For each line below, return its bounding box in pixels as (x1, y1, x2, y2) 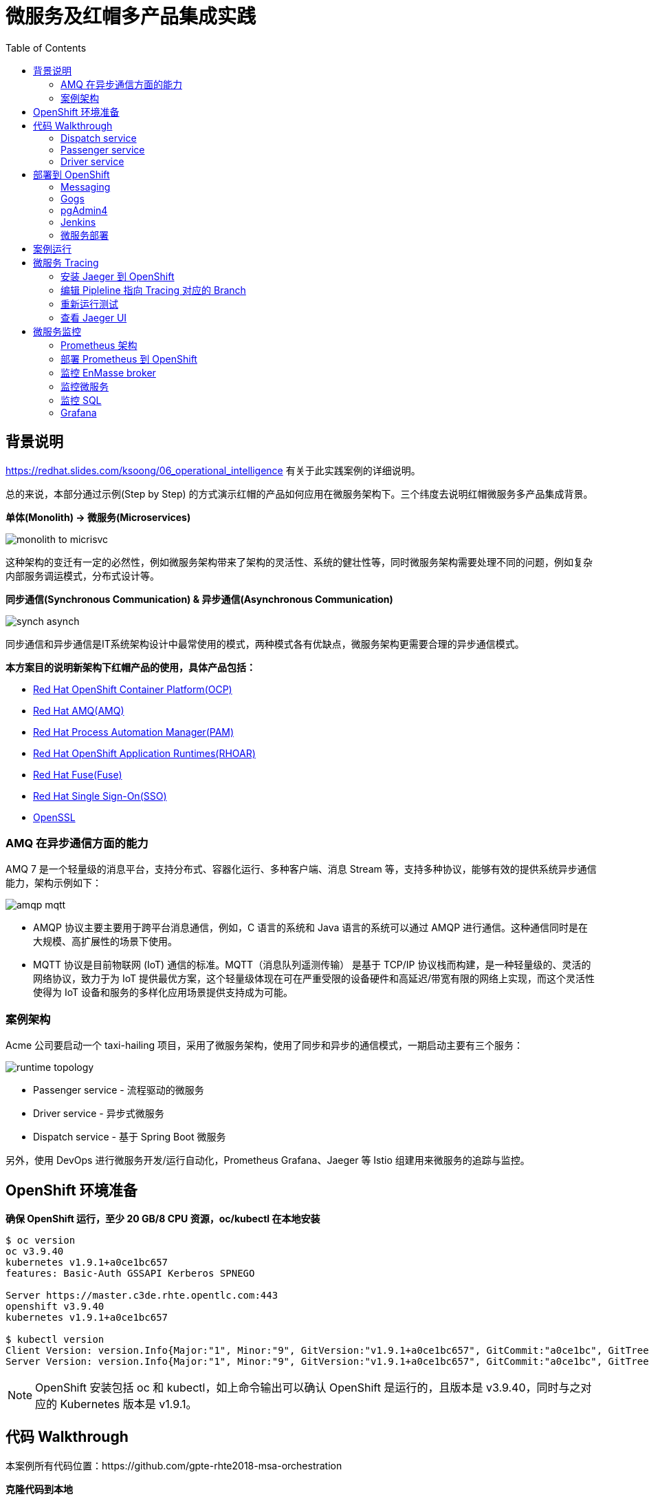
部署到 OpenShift (33, 168, 110, 180)
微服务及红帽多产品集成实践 (5, 5, 256, 28)
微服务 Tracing (33, 256, 99, 268)
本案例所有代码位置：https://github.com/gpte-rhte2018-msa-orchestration (5, 1459, 342, 1471)
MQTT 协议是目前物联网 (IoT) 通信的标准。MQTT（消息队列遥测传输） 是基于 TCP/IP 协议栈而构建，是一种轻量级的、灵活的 (33, 959, 591, 971)
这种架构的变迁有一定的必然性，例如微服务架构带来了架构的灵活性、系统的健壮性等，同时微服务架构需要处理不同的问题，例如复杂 (5, 555, 593, 568)
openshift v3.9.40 (5, 1300, 104, 1312)
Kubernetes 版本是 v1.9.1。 (60, 1396, 197, 1411)
